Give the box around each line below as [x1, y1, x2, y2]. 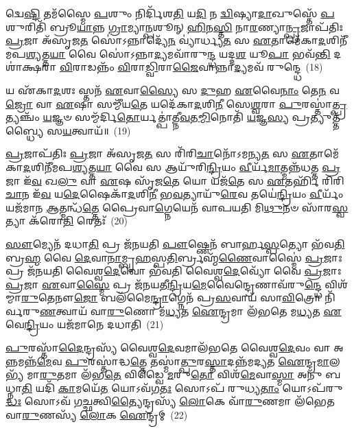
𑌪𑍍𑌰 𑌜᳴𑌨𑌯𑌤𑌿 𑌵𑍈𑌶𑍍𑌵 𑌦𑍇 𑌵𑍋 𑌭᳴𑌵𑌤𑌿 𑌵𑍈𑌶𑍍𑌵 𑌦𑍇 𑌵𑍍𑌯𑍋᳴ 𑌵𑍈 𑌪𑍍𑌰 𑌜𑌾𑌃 [5, 264, 342, 278]
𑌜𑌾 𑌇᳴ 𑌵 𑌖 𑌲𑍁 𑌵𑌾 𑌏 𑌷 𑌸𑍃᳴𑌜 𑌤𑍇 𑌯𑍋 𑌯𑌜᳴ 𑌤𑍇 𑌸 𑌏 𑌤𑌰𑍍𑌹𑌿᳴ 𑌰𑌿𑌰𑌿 [5, 173, 344, 187]
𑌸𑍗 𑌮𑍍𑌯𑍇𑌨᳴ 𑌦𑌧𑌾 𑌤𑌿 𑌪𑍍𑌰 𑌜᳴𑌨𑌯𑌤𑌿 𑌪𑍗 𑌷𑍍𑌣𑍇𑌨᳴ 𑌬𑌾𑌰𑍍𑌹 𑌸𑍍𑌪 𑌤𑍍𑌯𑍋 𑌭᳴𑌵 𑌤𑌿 [5, 236, 345, 250]
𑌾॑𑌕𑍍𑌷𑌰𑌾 [5, 60, 57, 74]
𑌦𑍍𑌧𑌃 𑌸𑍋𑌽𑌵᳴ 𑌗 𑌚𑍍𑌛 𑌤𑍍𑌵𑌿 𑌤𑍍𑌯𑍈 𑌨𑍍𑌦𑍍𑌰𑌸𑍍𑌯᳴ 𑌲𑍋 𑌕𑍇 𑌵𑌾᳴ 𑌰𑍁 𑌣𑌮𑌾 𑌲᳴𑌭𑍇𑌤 [5, 394, 335, 408]
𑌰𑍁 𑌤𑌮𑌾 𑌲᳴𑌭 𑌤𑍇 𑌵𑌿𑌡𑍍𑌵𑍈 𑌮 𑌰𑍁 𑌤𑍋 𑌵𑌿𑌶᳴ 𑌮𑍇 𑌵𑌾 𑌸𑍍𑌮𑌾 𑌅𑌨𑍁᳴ [39, 367, 322, 382]
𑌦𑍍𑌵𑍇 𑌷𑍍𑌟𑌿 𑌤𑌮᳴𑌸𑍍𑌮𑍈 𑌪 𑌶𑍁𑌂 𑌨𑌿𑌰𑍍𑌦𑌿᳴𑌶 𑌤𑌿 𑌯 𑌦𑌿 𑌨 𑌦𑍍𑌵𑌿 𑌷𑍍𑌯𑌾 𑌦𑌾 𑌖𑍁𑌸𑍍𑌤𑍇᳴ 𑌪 [5, 6, 335, 20]
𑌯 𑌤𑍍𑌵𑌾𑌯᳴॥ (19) [62, 123, 131, 137]
